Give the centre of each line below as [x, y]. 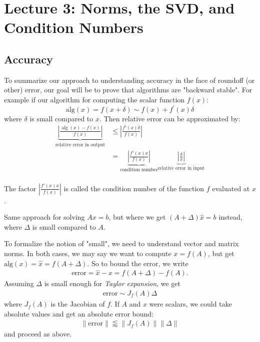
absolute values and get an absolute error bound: [79, 313]
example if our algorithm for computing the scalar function [94, 99]
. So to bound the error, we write [138, 263]
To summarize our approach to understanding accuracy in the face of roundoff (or [129, 80]
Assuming [19, 283]
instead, [230, 217]
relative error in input [181, 169]
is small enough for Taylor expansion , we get [112, 283]
